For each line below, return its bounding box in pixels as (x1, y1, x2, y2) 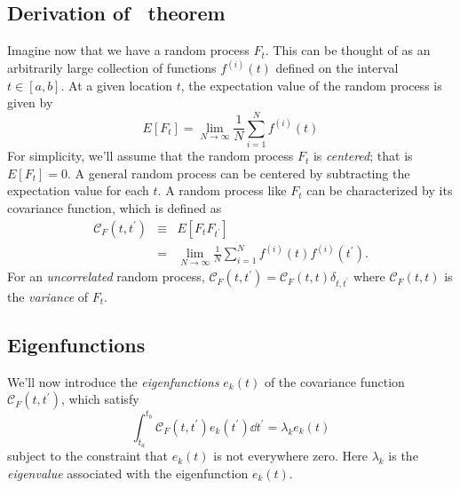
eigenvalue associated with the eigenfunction (7, 463, 249, 482)
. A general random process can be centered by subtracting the (67, 163, 410, 182)
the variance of (7, 287, 89, 305)
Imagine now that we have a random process (7, 41, 250, 59)
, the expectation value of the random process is (180, 75, 442, 94)
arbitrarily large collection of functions (7, 59, 217, 77)
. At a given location (60, 75, 173, 94)
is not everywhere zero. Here (213, 446, 368, 465)
